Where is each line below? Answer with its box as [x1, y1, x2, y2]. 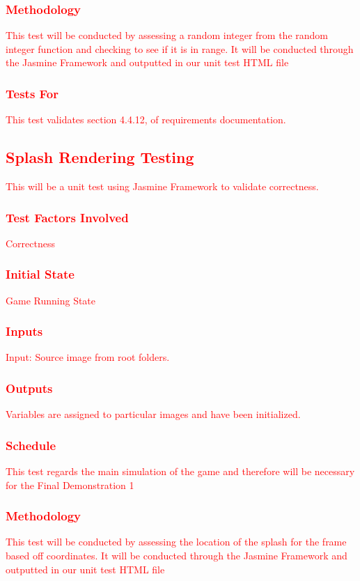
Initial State [6, 265, 75, 283]
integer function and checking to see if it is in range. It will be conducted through [6, 41, 354, 56]
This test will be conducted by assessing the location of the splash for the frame [6, 534, 347, 549]
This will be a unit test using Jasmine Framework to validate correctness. [6, 179, 319, 194]
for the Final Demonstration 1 [6, 477, 134, 492]
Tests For [6, 84, 59, 102]
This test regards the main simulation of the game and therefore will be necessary [6, 464, 355, 479]
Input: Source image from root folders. [6, 350, 170, 364]
